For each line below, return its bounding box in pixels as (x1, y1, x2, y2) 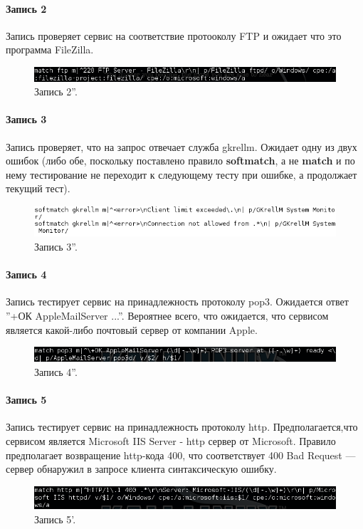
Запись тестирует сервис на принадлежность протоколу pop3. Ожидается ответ (6, 294, 349, 309)
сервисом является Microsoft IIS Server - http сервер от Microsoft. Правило (6, 433, 336, 448)
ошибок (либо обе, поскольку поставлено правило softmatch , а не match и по (6, 153, 355, 168)
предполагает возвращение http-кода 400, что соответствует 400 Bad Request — (6, 447, 356, 462)
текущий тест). (6, 181, 70, 196)
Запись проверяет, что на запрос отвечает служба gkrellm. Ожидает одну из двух (6, 139, 357, 154)
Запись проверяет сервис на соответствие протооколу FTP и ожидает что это (6, 28, 342, 43)
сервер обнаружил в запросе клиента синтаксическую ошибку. (6, 461, 277, 476)
